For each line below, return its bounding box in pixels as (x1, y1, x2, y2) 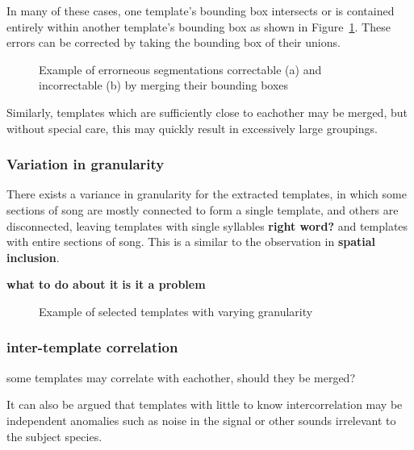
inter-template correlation (6, 337, 178, 357)
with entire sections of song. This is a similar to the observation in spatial (6, 233, 376, 250)
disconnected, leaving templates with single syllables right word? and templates (6, 217, 408, 234)
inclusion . (6, 248, 60, 265)
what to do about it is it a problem (6, 276, 206, 293)
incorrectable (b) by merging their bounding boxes (39, 77, 289, 94)
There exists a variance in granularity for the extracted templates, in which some (6, 185, 407, 202)
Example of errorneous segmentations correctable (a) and (39, 60, 322, 77)
